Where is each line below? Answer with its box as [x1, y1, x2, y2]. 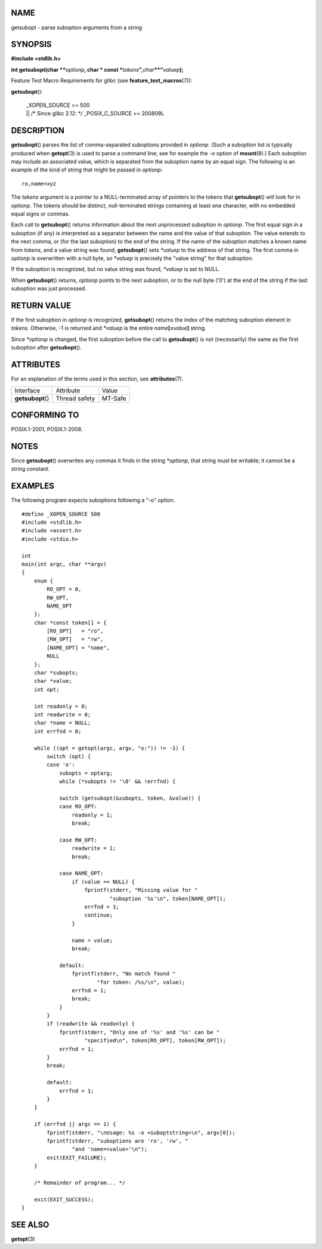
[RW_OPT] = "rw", [47, 636, 104, 643]
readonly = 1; [72, 811, 113, 818]
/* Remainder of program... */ [33, 1179, 126, 1186]
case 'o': [47, 762, 76, 768]
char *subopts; [33, 670, 79, 676]
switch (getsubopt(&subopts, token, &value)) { [59, 794, 201, 802]
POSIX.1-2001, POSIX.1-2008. [11, 426, 83, 433]
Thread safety [55, 394, 95, 403]
